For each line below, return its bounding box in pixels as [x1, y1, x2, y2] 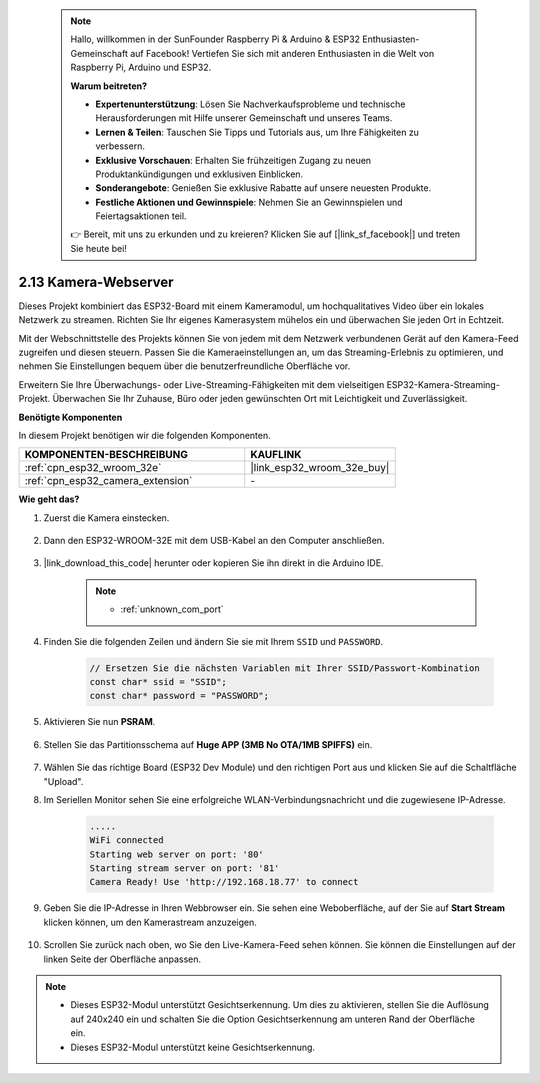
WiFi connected [89, 835, 164, 846]
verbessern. [95, 140, 145, 152]
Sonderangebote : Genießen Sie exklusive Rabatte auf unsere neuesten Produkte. [95, 182, 432, 194]
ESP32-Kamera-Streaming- [386, 378, 500, 390]
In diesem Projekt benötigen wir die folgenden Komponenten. [18, 429, 272, 441]
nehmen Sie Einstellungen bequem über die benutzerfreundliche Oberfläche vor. [18, 360, 351, 372]
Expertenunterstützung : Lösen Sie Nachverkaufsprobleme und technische [95, 98, 406, 110]
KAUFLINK [250, 448, 302, 462]
